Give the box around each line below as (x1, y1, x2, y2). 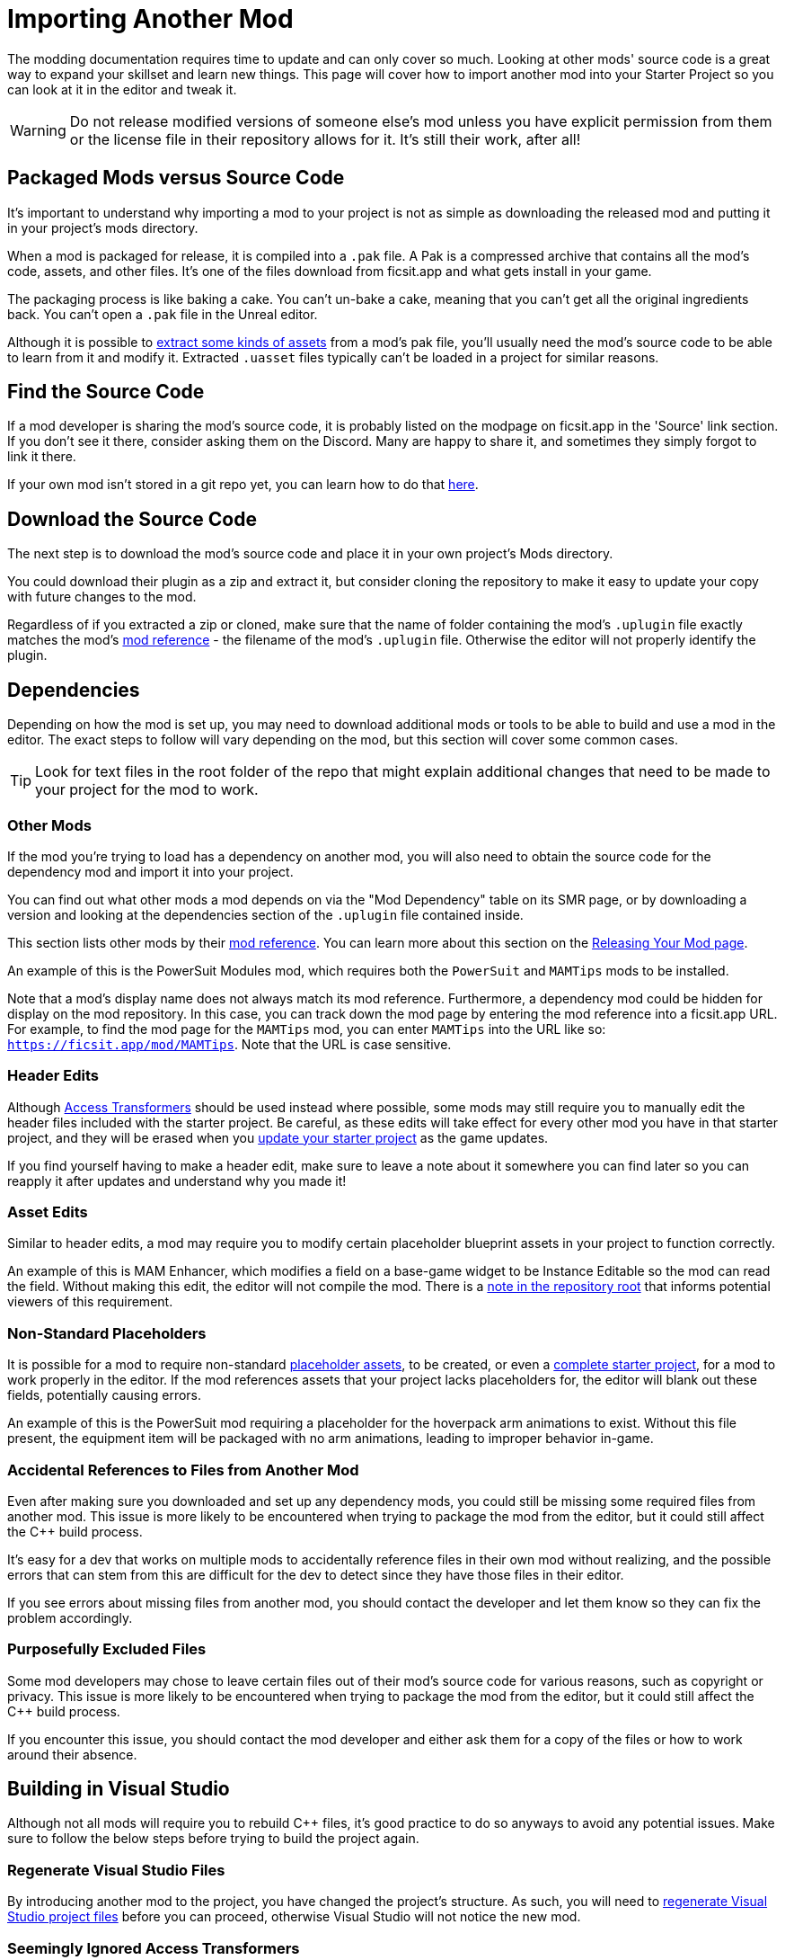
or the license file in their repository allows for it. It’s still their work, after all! (69, 129, 581, 148)
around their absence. (7, 1746, 137, 1762)
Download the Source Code (7, 507, 257, 530)
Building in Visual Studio (7, 1777, 230, 1801)
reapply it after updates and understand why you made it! (7, 1172, 347, 1189)
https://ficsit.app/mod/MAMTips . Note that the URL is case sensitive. (7, 1036, 452, 1052)
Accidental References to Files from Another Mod (7, 1460, 359, 1479)
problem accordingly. (7, 1609, 133, 1626)
